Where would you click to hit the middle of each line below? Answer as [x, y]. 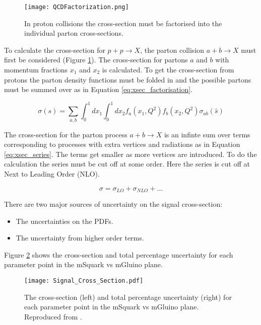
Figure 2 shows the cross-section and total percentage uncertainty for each [119, 254]
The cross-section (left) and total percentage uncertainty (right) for [128, 297]
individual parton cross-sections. [74, 33]
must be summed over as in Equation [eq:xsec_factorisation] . [99, 89]
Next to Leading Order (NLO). [52, 174]
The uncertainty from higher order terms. [80, 238]
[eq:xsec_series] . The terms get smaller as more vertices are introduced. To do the [130, 154]
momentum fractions [36, 70]
